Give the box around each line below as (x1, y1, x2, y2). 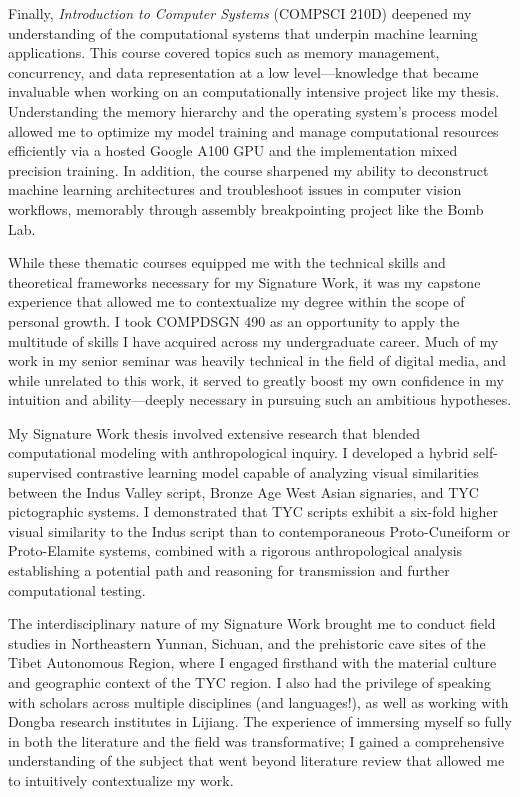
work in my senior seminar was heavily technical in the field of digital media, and (8, 350, 507, 371)
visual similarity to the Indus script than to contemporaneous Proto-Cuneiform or (8, 520, 511, 541)
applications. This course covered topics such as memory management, (8, 42, 440, 63)
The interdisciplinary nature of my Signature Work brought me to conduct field (8, 613, 496, 634)
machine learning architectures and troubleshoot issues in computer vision (8, 179, 462, 200)
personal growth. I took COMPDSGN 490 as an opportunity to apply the (8, 310, 460, 331)
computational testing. (8, 579, 146, 600)
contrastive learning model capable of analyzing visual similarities (76, 462, 479, 483)
